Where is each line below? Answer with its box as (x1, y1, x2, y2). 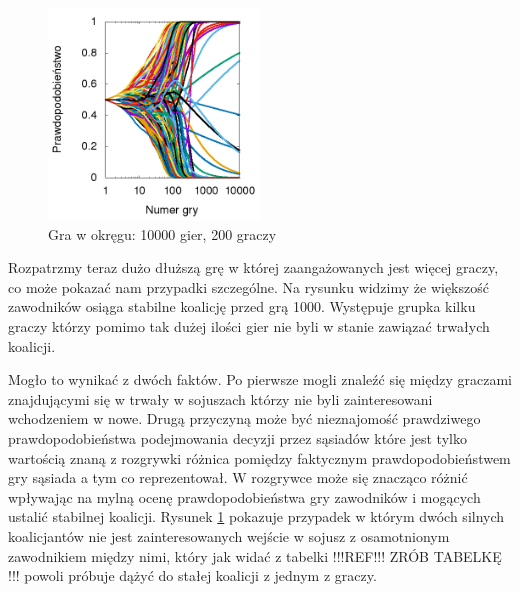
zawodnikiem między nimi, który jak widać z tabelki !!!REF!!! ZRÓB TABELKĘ (8, 545, 502, 566)
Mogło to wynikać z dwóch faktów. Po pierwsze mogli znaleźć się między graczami (8, 369, 512, 390)
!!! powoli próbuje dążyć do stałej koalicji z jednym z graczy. (8, 565, 377, 586)
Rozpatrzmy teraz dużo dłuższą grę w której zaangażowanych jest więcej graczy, (8, 257, 499, 278)
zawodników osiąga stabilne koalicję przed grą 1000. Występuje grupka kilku (8, 296, 476, 317)
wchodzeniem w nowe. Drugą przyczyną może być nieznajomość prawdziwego (8, 408, 481, 429)
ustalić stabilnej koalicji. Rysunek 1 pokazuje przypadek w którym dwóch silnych (8, 506, 505, 527)
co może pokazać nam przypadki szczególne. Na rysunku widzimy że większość (8, 276, 489, 297)
